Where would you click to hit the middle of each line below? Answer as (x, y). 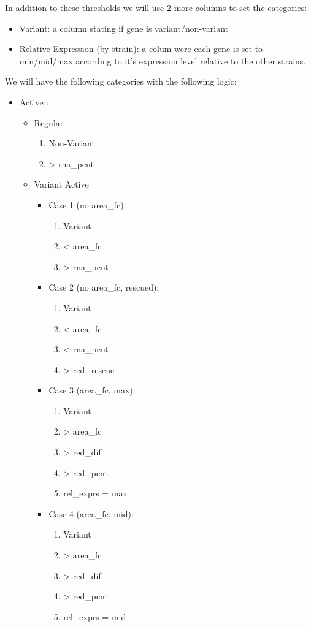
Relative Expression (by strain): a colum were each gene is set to (141, 49)
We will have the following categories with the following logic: (121, 81)
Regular (49, 122)
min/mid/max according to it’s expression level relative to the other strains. (163, 60)
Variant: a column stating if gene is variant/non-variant (124, 28)
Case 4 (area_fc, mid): (91, 513)
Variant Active (61, 184)
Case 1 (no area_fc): (87, 204)
